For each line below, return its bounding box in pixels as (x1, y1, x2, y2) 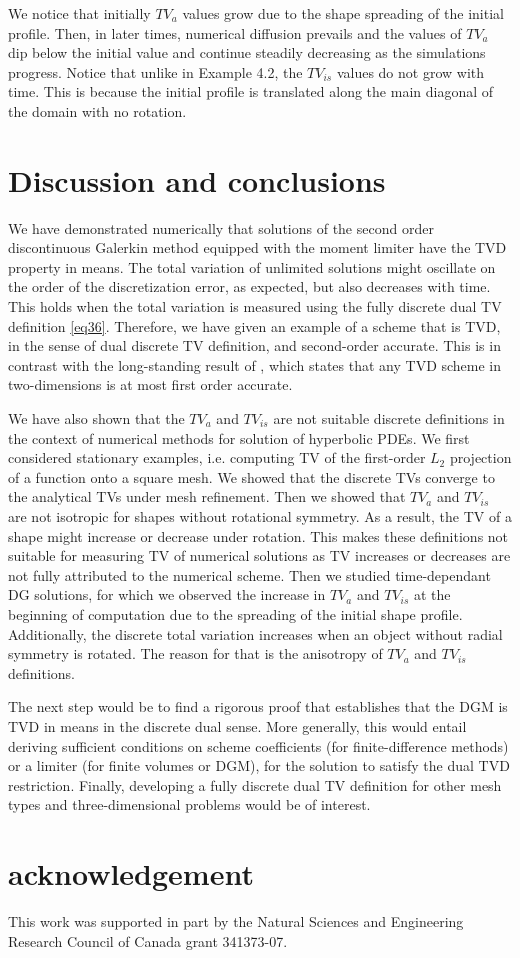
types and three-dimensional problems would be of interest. (8, 794, 371, 815)
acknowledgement (8, 853, 254, 894)
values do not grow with (336, 61, 485, 82)
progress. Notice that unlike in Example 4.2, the (8, 61, 303, 82)
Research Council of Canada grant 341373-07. (8, 930, 288, 951)
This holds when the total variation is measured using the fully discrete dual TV (8, 296, 502, 317)
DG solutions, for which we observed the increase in (8, 584, 326, 605)
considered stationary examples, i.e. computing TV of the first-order (8, 447, 426, 468)
